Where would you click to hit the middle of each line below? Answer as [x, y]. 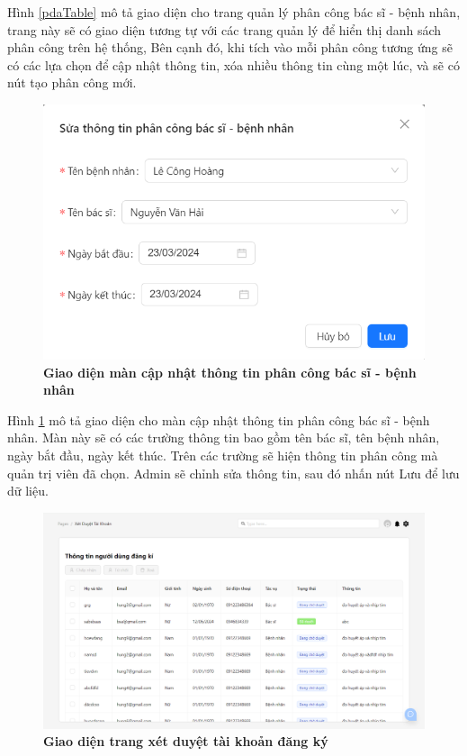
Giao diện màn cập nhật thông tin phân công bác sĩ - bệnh [230, 372]
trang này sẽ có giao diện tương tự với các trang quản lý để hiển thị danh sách [225, 29]
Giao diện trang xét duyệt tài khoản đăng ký [186, 741]
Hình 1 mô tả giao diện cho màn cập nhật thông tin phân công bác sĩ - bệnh [219, 419]
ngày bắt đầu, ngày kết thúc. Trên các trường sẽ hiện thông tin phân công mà [223, 455]
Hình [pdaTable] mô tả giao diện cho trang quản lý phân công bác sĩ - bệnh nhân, [234, 12]
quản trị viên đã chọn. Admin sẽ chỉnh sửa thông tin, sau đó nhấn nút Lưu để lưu [233, 473]
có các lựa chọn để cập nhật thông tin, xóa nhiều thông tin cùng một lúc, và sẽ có [233, 64]
